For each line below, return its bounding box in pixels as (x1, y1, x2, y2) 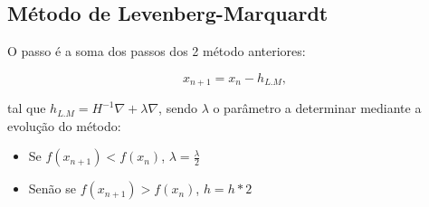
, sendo (158, 99, 197, 118)
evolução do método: (7, 116, 121, 135)
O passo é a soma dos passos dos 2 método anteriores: (7, 42, 306, 61)
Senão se (28, 179, 76, 198)
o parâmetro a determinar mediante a (213, 99, 422, 118)
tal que (7, 99, 46, 118)
